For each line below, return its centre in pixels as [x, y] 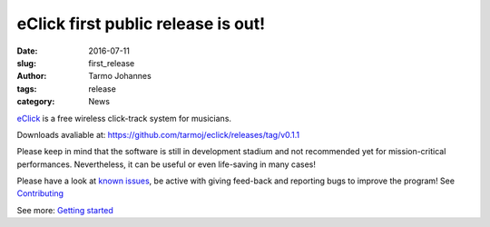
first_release [112, 63]
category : [36, 102]
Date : [27, 51]
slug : [26, 63]
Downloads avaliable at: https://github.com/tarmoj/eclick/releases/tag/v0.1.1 [158, 134]
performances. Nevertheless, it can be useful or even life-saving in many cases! [167, 164]
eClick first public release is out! [141, 24]
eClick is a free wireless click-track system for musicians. [124, 118]
